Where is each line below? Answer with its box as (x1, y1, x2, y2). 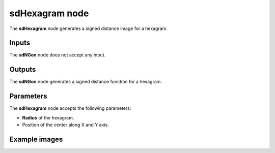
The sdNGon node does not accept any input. (9, 52, 106, 58)
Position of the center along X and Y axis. (22, 122, 109, 128)
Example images (9, 135, 63, 143)
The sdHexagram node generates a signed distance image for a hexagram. (9, 25, 168, 32)
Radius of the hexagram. (22, 114, 74, 120)
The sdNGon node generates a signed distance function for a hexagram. (9, 79, 162, 85)
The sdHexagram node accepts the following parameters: (9, 105, 131, 111)
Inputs (9, 39, 31, 47)
